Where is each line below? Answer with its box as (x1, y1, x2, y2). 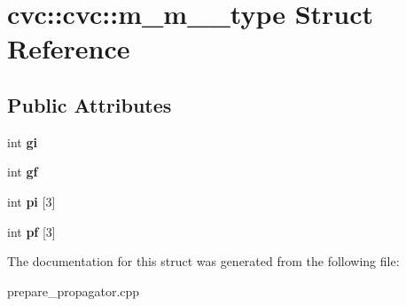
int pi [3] (7, 192, 56, 210)
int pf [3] (7, 222, 56, 240)
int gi (7, 132, 37, 151)
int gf (7, 162, 38, 181)
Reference (7, 30, 130, 67)
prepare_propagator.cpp (7, 281, 140, 300)
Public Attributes (7, 90, 172, 118)
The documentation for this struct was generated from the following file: (7, 252, 400, 271)
